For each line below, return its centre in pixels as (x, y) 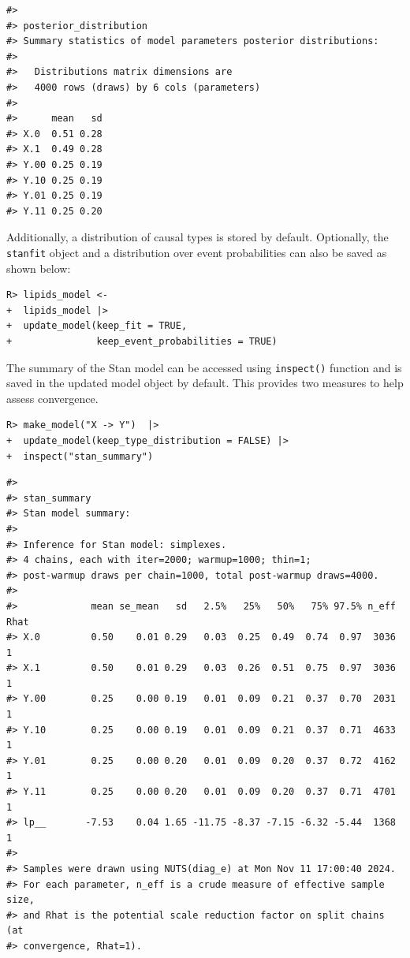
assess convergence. (52, 398)
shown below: (39, 268)
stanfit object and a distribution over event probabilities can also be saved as (197, 252)
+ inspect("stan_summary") (80, 456)
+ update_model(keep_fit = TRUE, (97, 326)
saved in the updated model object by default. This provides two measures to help (205, 383)
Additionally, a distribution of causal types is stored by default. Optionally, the (198, 237)
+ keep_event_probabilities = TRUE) (142, 341)
